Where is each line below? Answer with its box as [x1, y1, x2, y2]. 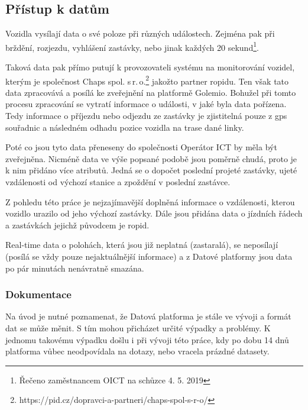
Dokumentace [5, 287, 72, 302]
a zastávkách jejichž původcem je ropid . [5, 218, 150, 231]
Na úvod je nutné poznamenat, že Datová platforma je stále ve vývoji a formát [5, 310, 291, 322]
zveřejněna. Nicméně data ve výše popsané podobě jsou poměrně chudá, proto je [5, 152, 297, 164]
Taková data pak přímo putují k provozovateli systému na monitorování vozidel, [5, 61, 295, 73]
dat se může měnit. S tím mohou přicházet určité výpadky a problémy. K [5, 322, 271, 334]
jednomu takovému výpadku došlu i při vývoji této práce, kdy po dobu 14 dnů [5, 333, 289, 346]
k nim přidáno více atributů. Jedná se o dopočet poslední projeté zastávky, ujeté [5, 164, 297, 176]
